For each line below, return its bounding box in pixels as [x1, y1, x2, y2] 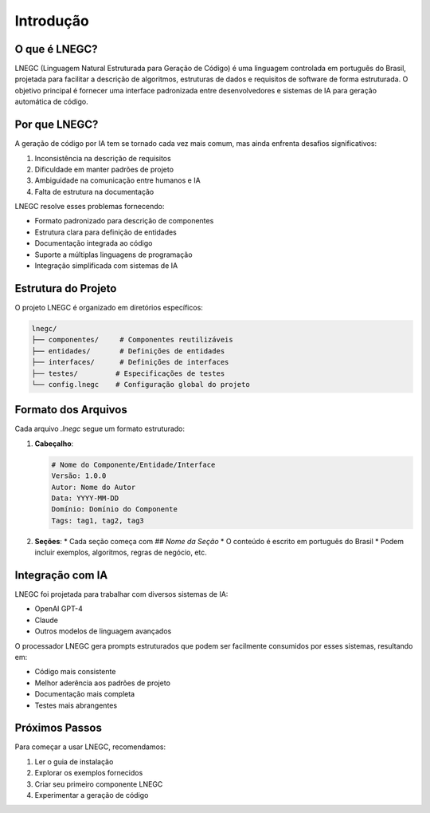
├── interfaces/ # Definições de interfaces [31, 357, 229, 367]
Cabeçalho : [34, 439, 74, 448]
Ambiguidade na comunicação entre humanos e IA [34, 176, 201, 185]
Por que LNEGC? [14, 118, 99, 132]
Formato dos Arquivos [14, 403, 127, 416]
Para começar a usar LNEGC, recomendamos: [14, 742, 166, 752]
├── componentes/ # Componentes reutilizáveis [31, 335, 234, 345]
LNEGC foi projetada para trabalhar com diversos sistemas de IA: [14, 590, 229, 598]
